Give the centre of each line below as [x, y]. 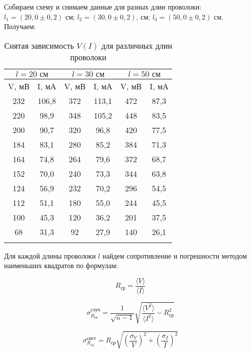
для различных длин [137, 45]
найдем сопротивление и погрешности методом [175, 255]
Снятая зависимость [39, 45]
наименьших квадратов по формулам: [61, 265]
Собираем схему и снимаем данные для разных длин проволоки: [103, 7]
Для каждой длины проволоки [50, 255]
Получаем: [20, 26]
